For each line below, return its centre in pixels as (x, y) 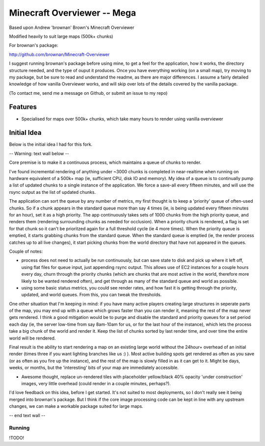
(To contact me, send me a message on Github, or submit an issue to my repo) (88, 93)
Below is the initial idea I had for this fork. (51, 144)
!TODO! (17, 438)
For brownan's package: (34, 45)
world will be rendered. (32, 338)
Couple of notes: (26, 251)
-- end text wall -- (27, 415)
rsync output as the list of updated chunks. (53, 192)
